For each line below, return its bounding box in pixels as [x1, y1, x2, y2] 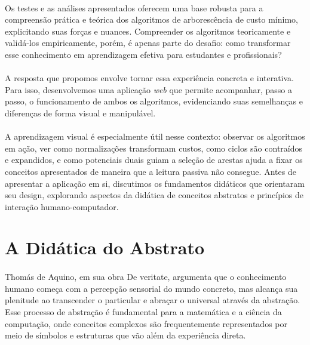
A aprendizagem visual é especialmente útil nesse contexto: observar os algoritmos [5, 130, 305, 143]
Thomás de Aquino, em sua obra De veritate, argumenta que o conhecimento [5, 270, 287, 283]
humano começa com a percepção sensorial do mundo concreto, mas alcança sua [5, 282, 298, 294]
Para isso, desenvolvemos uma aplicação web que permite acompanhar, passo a [5, 83, 293, 96]
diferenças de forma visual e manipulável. [5, 106, 156, 119]
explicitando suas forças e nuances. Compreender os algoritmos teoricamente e [5, 24, 291, 37]
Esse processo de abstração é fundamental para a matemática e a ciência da [5, 306, 282, 318]
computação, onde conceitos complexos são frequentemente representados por [5, 317, 287, 329]
